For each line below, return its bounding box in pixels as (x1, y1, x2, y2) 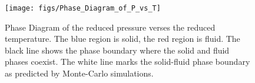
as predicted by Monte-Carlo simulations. (5, 67, 154, 79)
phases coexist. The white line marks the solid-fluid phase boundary (5, 55, 250, 68)
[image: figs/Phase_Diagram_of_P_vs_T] (5, 4, 161, 12)
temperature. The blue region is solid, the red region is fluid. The (5, 32, 240, 45)
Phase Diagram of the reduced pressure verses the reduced (5, 21, 216, 33)
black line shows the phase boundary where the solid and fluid (5, 44, 230, 56)
